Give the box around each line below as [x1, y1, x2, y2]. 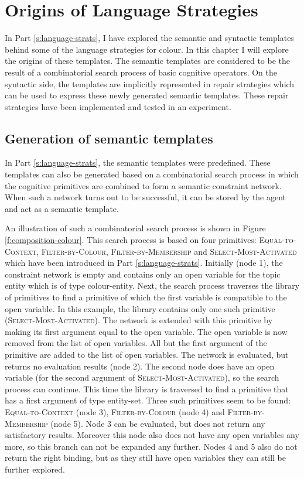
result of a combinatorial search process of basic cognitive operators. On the [5, 66, 278, 78]
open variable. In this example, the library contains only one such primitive [5, 302, 275, 314]
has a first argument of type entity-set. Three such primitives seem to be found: [5, 394, 291, 406]
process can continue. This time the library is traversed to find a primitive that [5, 382, 289, 395]
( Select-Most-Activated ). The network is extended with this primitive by [5, 314, 273, 326]
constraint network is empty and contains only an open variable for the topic [5, 268, 281, 280]
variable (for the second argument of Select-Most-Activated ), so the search [5, 371, 279, 384]
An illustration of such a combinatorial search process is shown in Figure [5, 222, 266, 234]
